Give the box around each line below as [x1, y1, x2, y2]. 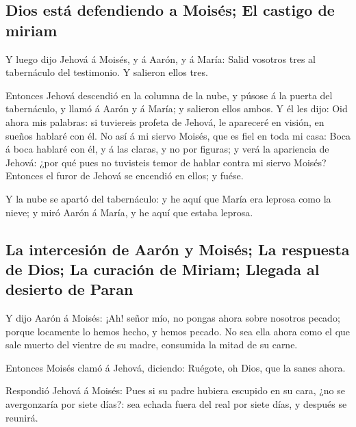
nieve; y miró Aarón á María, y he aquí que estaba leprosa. [5, 205, 253, 219]
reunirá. [5, 410, 38, 424]
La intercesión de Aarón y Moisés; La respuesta [5, 238, 350, 259]
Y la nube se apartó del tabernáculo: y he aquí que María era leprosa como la [5, 191, 331, 205]
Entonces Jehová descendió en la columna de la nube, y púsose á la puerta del [5, 88, 333, 102]
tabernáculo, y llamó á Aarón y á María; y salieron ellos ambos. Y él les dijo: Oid [5, 101, 348, 116]
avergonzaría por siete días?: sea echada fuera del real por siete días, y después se [5, 397, 347, 411]
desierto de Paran [5, 279, 133, 300]
